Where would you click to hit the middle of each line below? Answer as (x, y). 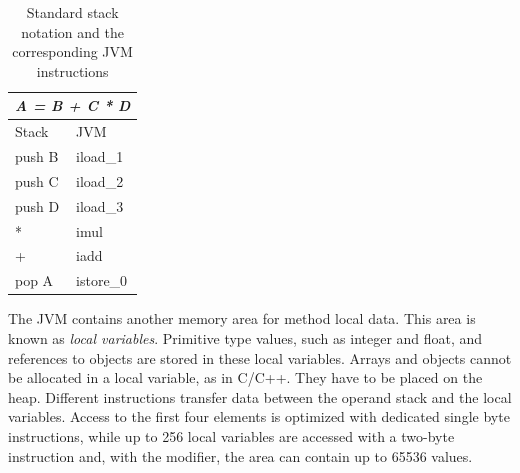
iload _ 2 (100, 180)
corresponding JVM (72, 51)
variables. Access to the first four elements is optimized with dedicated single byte (259, 416)
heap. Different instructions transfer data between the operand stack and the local (260, 396)
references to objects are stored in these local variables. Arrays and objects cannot (260, 357)
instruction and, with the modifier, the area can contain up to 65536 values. (240, 455)
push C (37, 180)
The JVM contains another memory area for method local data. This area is (242, 318)
